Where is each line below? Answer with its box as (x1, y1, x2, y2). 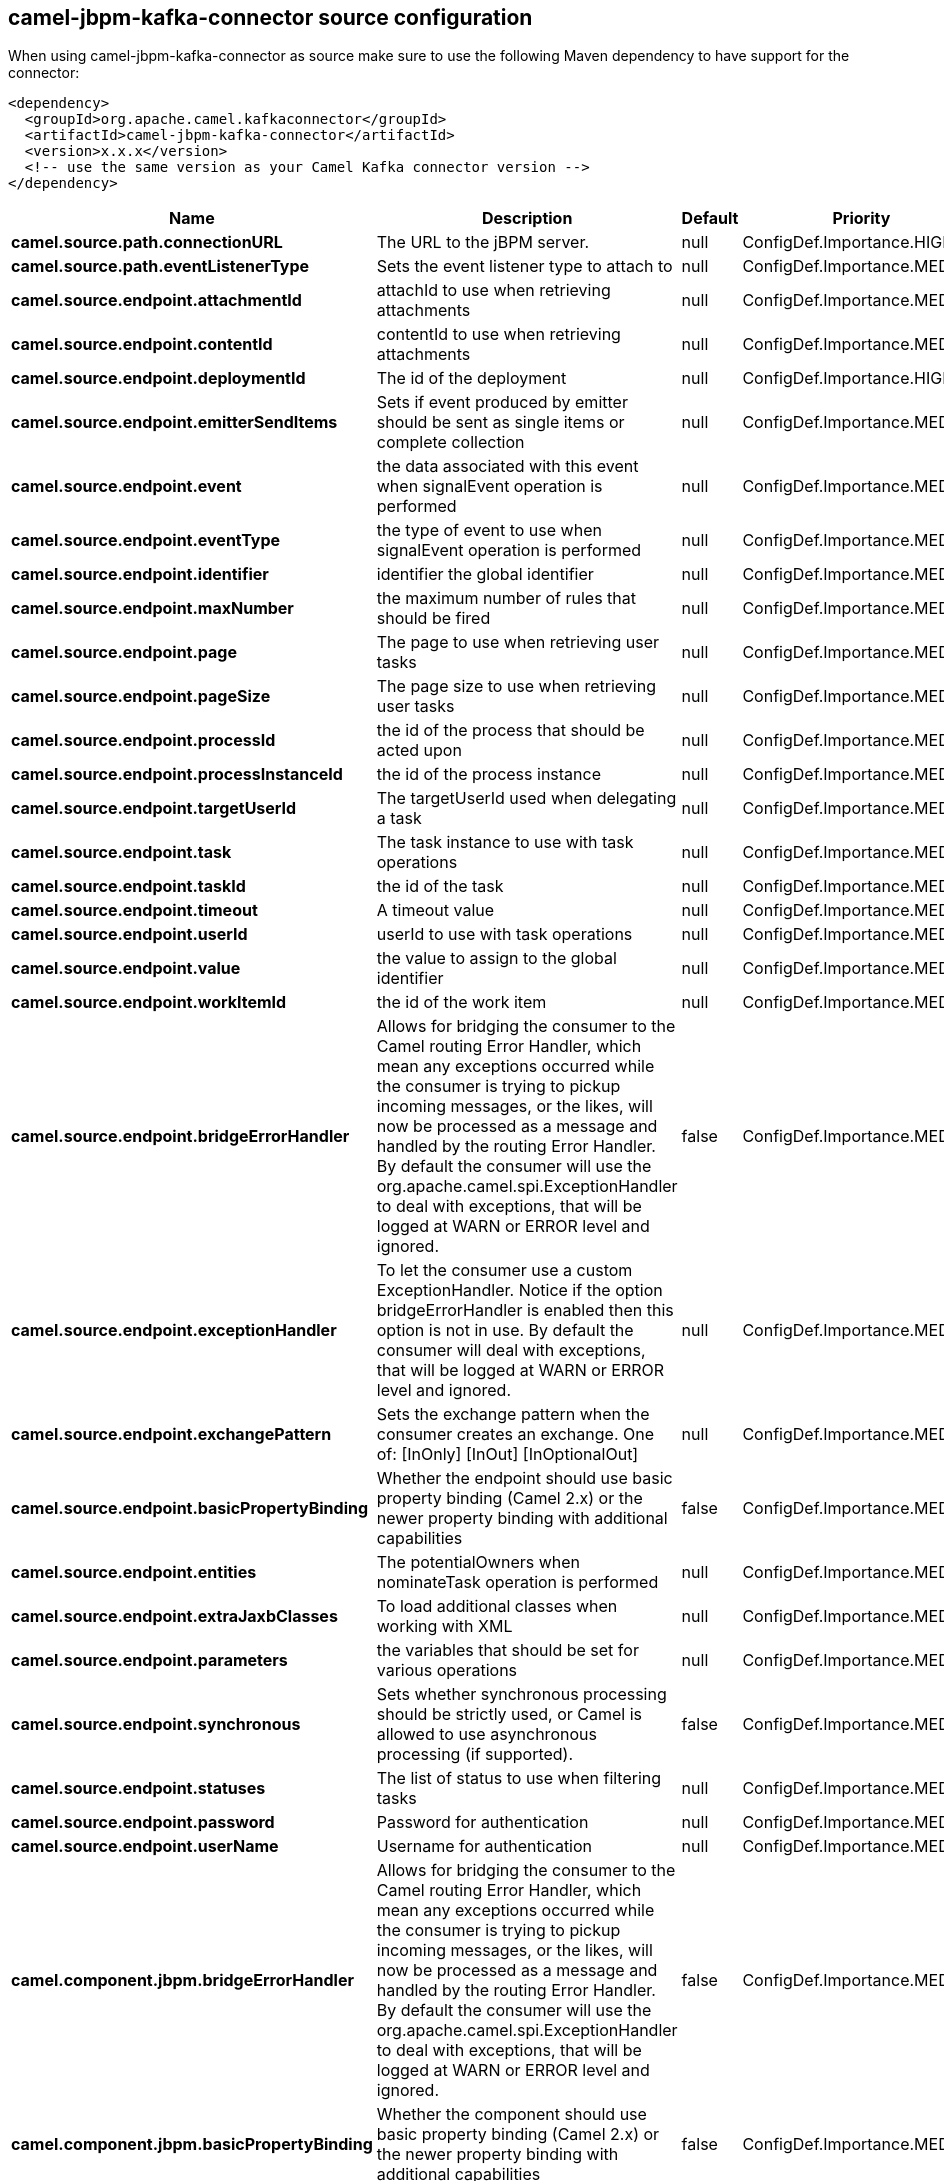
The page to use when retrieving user (376, 632, 659, 653)
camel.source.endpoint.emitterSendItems (11, 412, 338, 433)
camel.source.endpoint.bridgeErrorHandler (11, 1126, 350, 1147)
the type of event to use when (376, 520, 602, 541)
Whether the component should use (376, 2104, 647, 2125)
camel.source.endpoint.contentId (11, 334, 273, 355)
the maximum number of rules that (376, 588, 637, 609)
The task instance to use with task (376, 832, 634, 853)
